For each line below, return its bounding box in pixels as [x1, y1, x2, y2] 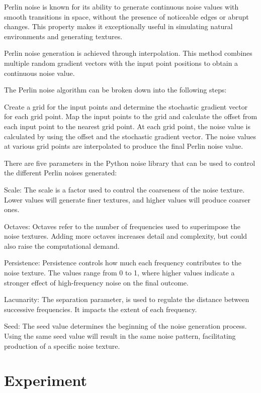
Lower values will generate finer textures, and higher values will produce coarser [4, 194, 251, 205]
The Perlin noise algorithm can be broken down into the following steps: [4, 84, 227, 95]
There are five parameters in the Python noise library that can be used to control [4, 157, 255, 168]
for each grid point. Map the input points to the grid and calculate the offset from [4, 111, 257, 122]
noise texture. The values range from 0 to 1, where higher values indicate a [4, 267, 235, 278]
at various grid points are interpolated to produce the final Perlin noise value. [4, 141, 243, 151]
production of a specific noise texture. [4, 340, 120, 351]
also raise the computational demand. [4, 240, 120, 251]
